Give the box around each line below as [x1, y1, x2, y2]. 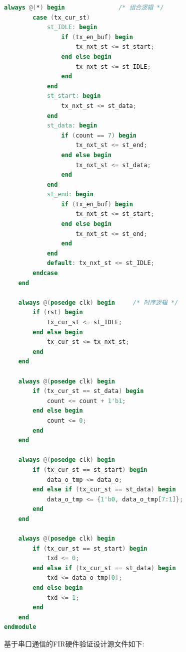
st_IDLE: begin [46, 24, 97, 31]
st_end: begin [46, 191, 93, 198]
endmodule [4, 623, 36, 631]
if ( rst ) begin [32, 309, 83, 316]
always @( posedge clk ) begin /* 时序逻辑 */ [18, 299, 178, 306]
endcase [32, 270, 58, 277]
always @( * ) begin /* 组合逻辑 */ [4, 4, 164, 11]
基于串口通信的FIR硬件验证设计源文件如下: [4, 638, 144, 648]
